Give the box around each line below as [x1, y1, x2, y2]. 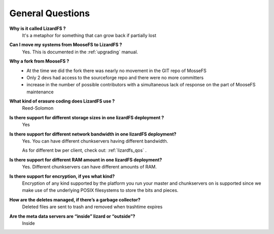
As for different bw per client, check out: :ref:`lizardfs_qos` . [22, 147, 147, 153]
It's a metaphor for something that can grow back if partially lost [22, 32, 157, 38]
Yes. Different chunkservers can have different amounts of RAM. [22, 164, 157, 170]
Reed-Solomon [22, 105, 54, 111]
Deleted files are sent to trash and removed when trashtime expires [22, 204, 163, 210]
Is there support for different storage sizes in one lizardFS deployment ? [9, 114, 164, 120]
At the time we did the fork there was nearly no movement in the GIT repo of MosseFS [26, 68, 207, 74]
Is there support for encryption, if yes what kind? [9, 173, 115, 179]
